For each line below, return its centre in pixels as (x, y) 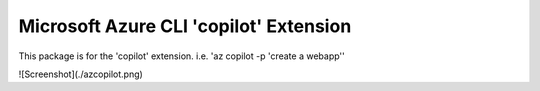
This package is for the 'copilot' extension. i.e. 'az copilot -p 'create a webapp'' (181, 56)
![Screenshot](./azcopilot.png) (81, 74)
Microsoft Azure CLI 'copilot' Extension (185, 26)
